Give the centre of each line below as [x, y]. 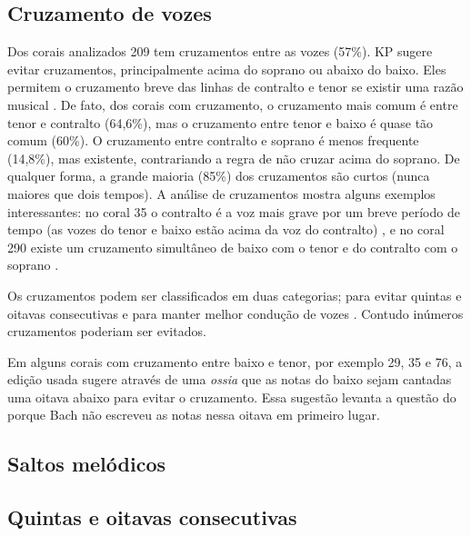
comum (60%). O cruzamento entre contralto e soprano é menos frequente [213, 140]
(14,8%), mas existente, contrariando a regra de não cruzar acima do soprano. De [234, 158]
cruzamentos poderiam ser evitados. [107, 331]
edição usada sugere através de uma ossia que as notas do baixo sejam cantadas [230, 379]
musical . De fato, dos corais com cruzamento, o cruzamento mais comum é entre [233, 104]
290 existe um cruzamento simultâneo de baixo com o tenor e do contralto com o [233, 247]
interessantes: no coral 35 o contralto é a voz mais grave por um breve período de [234, 211]
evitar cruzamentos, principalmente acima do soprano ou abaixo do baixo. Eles [227, 69]
